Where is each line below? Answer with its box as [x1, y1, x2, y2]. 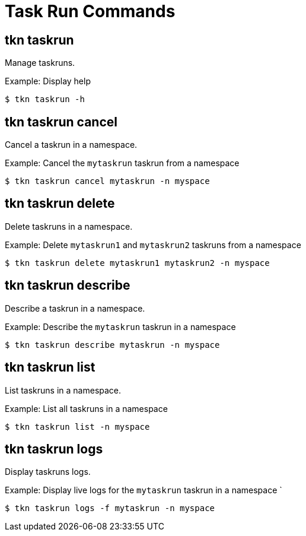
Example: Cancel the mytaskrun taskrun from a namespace [5, 158, 240, 169]
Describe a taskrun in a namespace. [5, 303, 145, 313]
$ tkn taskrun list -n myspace [5, 421, 150, 432]
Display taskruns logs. [5, 467, 91, 477]
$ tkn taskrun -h [5, 94, 85, 104]
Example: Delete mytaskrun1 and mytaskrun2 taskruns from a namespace [5, 239, 301, 250]
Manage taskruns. [5, 58, 75, 68]
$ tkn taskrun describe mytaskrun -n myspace [5, 340, 220, 350]
